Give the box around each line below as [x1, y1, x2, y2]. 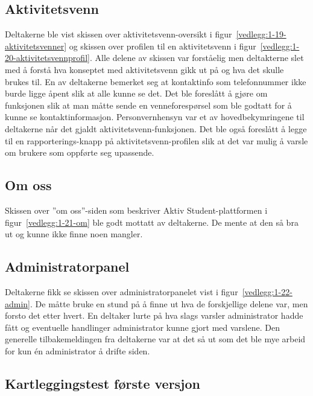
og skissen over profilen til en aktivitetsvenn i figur [69, 39, 256, 52]
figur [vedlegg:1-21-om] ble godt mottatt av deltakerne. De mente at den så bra [5, 216, 299, 228]
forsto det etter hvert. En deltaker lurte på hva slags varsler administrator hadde [5, 309, 303, 322]
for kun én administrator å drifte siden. [5, 344, 150, 357]
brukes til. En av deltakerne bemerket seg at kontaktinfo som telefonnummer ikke [5, 75, 306, 88]
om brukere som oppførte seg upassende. [5, 146, 154, 159]
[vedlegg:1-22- [242, 285, 292, 298]
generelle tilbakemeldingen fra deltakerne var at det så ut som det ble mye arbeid [5, 333, 306, 345]
